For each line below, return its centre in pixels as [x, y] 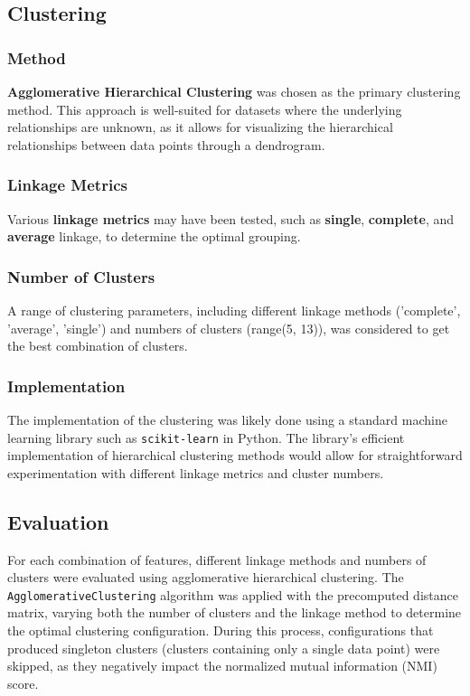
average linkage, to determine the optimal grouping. [154, 236]
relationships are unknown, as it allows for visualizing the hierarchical [200, 127]
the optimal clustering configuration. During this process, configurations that [221, 630]
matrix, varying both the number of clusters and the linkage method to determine [235, 612]
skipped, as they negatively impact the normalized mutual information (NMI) [222, 666]
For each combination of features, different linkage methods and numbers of [217, 559]
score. [23, 683]
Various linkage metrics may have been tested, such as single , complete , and [230, 218]
